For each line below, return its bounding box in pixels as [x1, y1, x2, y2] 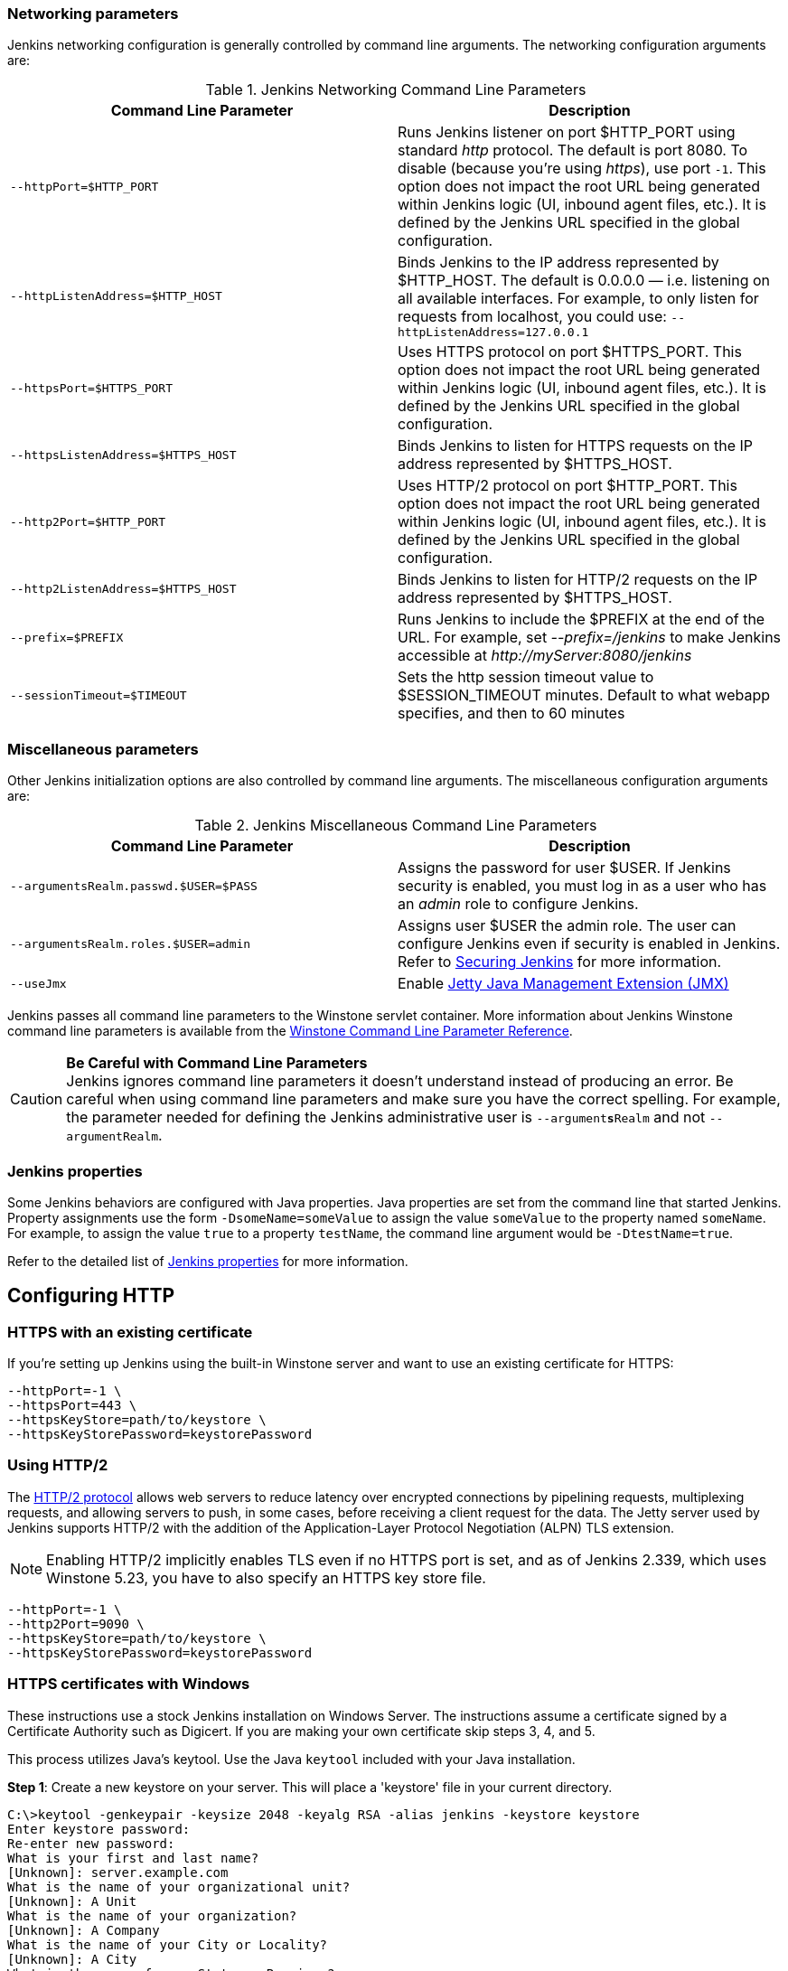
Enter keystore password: [7, 1821, 191, 1836]
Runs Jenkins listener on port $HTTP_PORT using [398, 123, 736, 142]
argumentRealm [66, 1130, 159, 1144]
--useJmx [10, 976, 67, 990]
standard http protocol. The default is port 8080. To [398, 141, 748, 160]
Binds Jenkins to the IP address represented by [398, 253, 719, 272]
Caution [10, 1090, 63, 1109]
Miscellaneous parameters [7, 739, 199, 758]
